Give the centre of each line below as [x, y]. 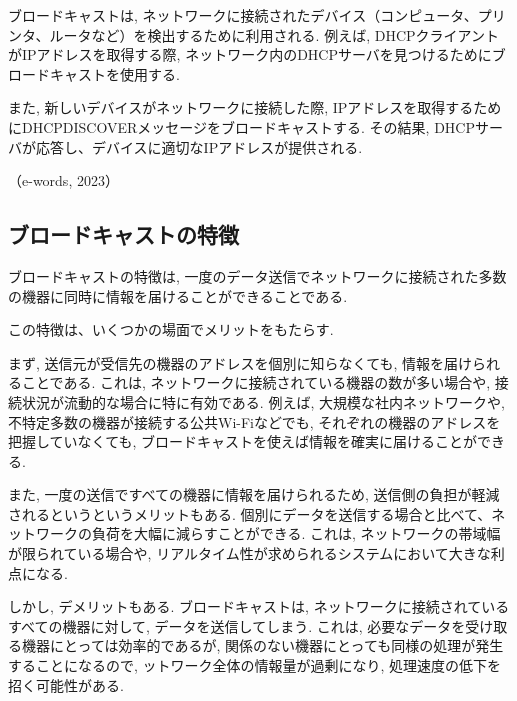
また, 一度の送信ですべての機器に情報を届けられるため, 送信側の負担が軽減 [254, 494]
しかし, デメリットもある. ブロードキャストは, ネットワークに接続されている [259, 606]
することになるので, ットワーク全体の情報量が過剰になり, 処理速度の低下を [255, 665]
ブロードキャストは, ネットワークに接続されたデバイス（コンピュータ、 [243, 15]
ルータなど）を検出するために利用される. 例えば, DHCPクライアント [274, 34]
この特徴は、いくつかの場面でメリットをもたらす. [171, 329]
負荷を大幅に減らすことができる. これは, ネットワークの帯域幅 [296, 533]
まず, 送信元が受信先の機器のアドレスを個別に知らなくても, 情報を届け [240, 362]
